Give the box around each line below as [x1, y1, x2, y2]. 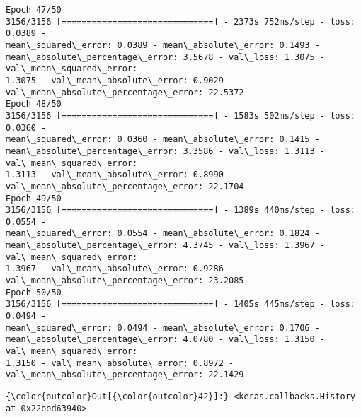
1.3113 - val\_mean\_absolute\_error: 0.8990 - [6, 170, 234, 180]
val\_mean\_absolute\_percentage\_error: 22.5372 [6, 87, 244, 98]
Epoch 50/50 [6, 287, 62, 298]
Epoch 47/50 [6, 5, 62, 15]
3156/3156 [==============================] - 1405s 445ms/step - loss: [6, 299, 355, 310]
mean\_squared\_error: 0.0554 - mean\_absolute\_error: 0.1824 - [6, 228, 320, 239]
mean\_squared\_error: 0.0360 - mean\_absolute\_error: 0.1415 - [6, 134, 320, 145]
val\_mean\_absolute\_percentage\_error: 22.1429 [6, 370, 244, 380]
